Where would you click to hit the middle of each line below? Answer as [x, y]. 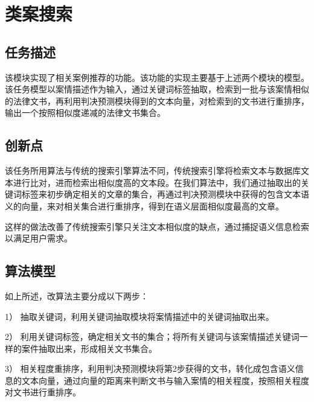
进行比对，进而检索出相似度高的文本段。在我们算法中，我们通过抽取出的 [157, 182]
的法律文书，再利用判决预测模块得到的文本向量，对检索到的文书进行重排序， [157, 101]
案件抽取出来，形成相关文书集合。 [89, 348]
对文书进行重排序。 [43, 392]
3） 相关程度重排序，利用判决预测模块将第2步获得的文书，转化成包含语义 [150, 369]
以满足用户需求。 [39, 238]
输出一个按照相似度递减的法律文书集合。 [85, 113]
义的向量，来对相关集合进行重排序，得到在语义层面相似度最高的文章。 [144, 206]
